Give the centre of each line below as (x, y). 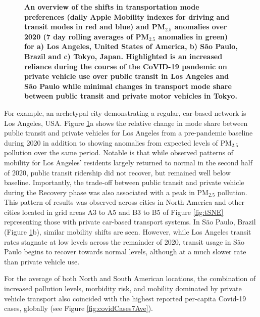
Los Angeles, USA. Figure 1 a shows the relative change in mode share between (126, 123)
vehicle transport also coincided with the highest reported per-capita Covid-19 (125, 298)
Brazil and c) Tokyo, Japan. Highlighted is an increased (123, 56)
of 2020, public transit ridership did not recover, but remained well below (117, 172)
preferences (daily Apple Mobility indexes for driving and (127, 16)
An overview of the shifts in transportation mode (112, 7)
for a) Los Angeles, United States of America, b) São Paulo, (131, 46)
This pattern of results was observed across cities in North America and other (124, 202)
